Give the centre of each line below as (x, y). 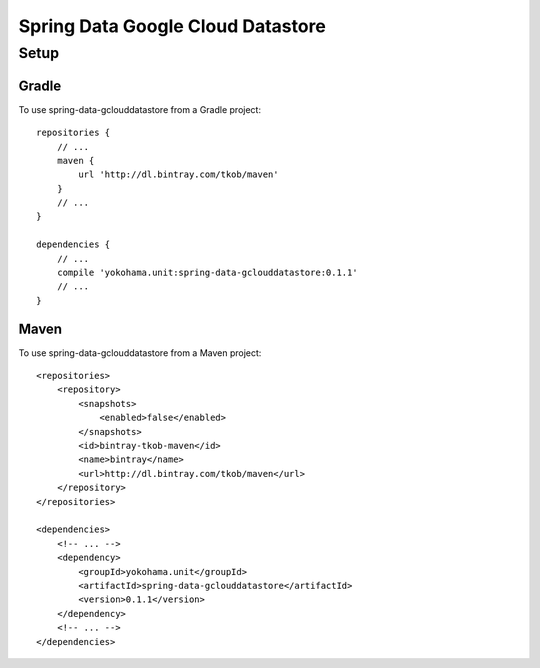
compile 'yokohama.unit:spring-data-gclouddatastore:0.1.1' (207, 273)
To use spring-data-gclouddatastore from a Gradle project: (140, 109)
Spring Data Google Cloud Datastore (172, 26)
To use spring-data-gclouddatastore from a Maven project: (140, 352)
